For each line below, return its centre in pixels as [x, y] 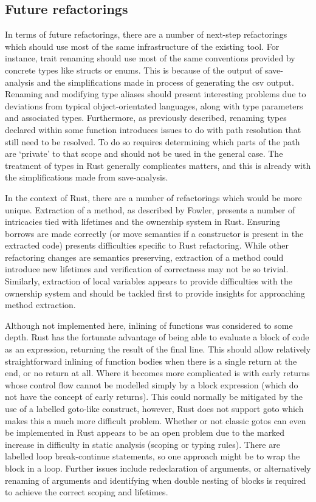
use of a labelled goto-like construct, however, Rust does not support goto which [154, 409]
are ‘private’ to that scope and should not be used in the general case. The [144, 153]
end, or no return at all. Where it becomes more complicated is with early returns [157, 373]
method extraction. [40, 305]
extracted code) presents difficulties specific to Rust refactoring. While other [147, 245]
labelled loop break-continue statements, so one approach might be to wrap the [153, 456]
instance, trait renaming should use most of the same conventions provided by [150, 58]
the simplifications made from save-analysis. [87, 177]
